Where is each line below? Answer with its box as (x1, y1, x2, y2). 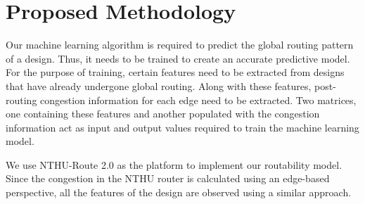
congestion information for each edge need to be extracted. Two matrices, (40, 92, 357, 107)
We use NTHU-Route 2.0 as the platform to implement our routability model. (6, 157, 342, 172)
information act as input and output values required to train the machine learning (6, 120, 359, 134)
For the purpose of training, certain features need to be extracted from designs (6, 65, 345, 79)
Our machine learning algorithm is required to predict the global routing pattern (6, 37, 354, 52)
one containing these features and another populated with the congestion (6, 106, 320, 121)
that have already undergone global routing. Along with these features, (6, 78, 312, 93)
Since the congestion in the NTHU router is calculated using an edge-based (6, 171, 330, 186)
